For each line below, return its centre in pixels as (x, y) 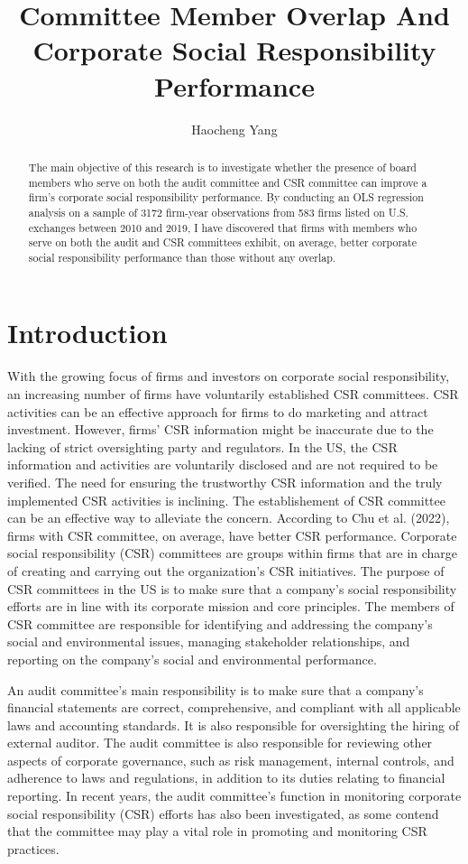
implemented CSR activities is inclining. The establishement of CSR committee (226, 500)
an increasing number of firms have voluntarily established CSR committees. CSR (233, 394)
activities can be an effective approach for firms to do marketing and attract (218, 411)
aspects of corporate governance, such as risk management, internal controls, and (231, 760)
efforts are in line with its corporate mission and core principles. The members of (231, 606)
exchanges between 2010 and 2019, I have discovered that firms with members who (223, 227)
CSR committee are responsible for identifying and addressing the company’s (220, 623)
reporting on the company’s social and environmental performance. (192, 659)
